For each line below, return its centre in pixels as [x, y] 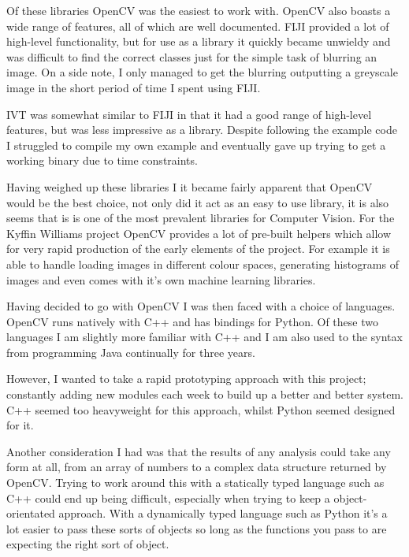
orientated [31, 513]
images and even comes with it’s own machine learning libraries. [161, 279]
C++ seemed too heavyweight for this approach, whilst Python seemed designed [201, 409]
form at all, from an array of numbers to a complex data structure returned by [197, 467]
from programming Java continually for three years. [131, 352]
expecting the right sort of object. [88, 544]
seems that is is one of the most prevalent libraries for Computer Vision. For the [201, 218]
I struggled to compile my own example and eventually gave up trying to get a [196, 145]
